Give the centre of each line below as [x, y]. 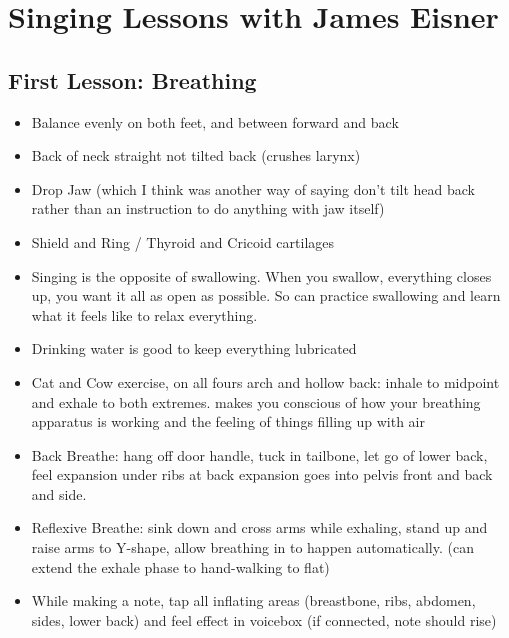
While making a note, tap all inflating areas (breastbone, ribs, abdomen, [253, 600]
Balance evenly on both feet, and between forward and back [215, 121]
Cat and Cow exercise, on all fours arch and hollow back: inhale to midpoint [265, 381]
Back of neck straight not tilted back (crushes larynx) [196, 155]
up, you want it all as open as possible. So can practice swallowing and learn [266, 295]
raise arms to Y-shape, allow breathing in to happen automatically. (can [252, 547]
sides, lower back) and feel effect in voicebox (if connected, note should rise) [264, 619]
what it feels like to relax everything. [144, 314]
